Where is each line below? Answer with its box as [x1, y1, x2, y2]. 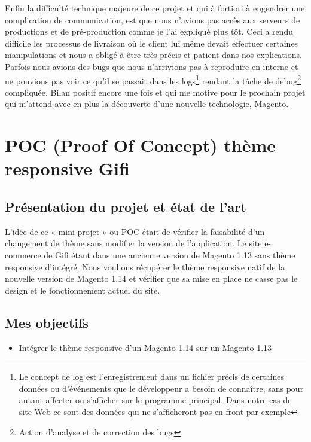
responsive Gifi [5, 156, 130, 181]
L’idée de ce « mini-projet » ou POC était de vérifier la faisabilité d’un [5, 225, 265, 237]
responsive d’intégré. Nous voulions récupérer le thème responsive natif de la [5, 260, 285, 273]
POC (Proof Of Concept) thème [5, 133, 276, 157]
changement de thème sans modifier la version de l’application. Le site [5, 237, 262, 249]
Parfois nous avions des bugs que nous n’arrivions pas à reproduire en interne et [5, 60, 298, 72]
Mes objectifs [5, 313, 89, 331]
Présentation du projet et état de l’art [5, 197, 246, 215]
